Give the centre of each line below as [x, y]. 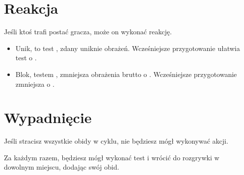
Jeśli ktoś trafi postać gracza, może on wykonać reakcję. [88, 32]
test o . [26, 58]
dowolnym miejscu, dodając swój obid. [62, 167]
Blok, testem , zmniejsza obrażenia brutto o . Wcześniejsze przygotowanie [126, 74]
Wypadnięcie [48, 117]
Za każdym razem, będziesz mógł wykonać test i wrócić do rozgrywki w [112, 157]
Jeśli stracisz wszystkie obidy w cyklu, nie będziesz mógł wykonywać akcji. [116, 141]
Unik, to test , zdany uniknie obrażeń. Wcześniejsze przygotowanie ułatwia [128, 48]
